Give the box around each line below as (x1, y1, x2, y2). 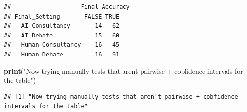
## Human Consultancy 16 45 (4, 41, 120, 49)
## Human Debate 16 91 (4, 51, 120, 58)
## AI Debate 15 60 (4, 32, 120, 39)
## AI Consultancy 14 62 (4, 22, 120, 30)
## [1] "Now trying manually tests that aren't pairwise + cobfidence (4, 93, 238, 100)
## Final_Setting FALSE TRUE (4, 13, 120, 20)
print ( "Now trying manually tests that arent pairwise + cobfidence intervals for (4, 65, 243, 75)
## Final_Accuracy (4, 3, 130, 10)
